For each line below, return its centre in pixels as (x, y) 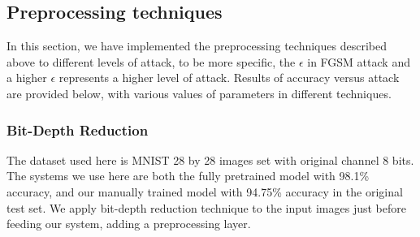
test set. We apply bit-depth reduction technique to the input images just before (206, 207)
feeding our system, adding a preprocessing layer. (129, 224)
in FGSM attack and (359, 61)
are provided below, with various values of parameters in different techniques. (199, 93)
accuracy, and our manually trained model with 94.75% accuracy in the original (205, 191)
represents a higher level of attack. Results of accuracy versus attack (229, 78)
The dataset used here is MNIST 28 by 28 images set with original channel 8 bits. (210, 159)
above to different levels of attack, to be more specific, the (151, 61)
